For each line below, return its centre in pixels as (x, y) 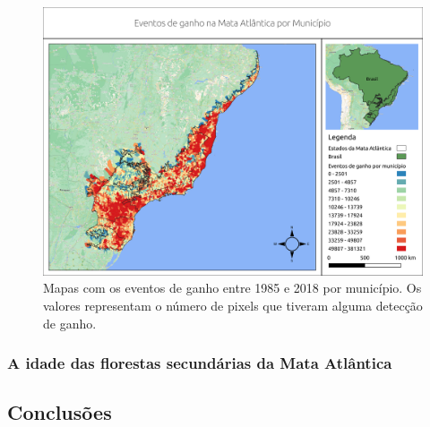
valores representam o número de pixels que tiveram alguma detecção (233, 305)
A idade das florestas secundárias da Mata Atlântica (200, 363)
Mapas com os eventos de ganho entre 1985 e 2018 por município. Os (232, 288)
